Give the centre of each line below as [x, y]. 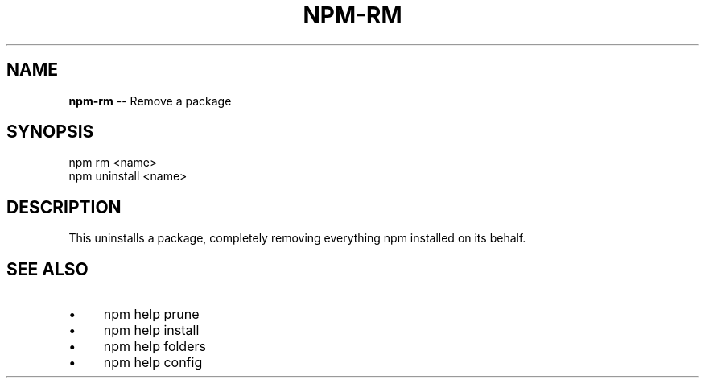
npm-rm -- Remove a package [150, 101]
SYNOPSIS [50, 132]
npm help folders [155, 347]
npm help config [153, 363]
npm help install [151, 330]
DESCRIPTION [64, 207]
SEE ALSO [47, 269]
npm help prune [151, 314]
